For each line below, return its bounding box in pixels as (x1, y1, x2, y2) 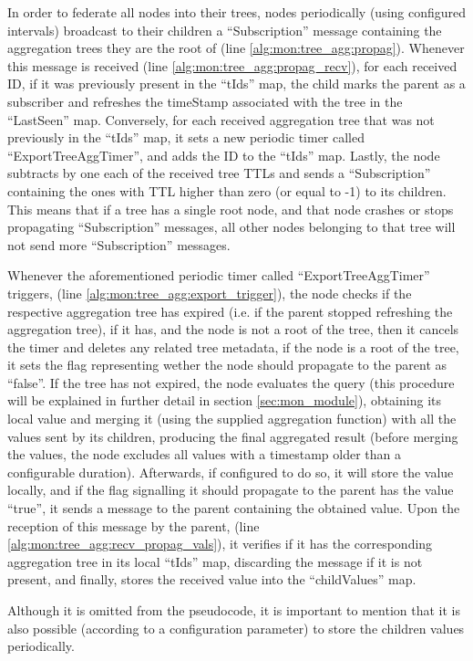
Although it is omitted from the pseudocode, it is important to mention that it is (7, 601, 461, 619)
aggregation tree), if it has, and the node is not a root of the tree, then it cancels (7, 320, 459, 339)
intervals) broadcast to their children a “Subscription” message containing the (7, 20, 442, 39)
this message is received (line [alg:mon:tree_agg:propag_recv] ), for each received (7, 56, 458, 75)
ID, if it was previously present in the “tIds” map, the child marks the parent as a (7, 74, 466, 93)
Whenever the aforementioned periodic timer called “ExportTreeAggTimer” (7, 266, 430, 285)
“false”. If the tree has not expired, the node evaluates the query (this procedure (7, 372, 455, 392)
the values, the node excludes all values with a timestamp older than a (7, 445, 401, 464)
